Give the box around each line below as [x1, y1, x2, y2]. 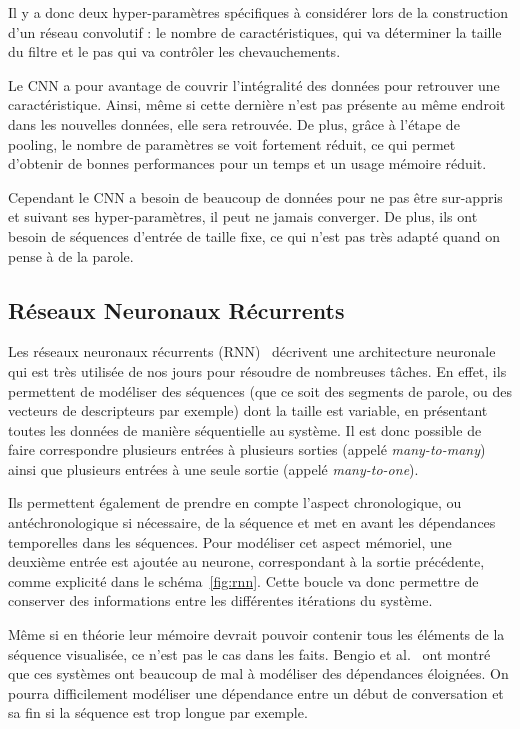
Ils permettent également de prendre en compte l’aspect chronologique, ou [8, 492, 462, 513]
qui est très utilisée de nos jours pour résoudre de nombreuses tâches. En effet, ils [8, 360, 507, 381]
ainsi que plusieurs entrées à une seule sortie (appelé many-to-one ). [8, 458, 419, 479]
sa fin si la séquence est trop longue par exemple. [8, 702, 308, 723]
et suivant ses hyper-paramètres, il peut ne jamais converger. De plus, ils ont [8, 206, 478, 227]
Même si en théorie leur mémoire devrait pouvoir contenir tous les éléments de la [8, 624, 505, 645]
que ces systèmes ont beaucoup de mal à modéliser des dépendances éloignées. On [8, 663, 509, 684]
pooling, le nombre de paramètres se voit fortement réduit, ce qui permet [8, 133, 456, 154]
